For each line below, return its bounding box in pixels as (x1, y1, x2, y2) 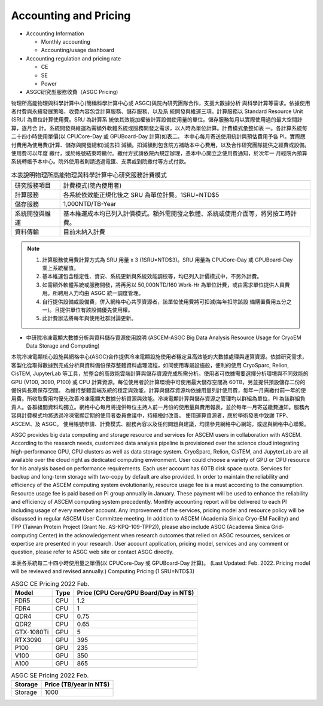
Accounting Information (26, 30, 84, 37)
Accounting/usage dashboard (41, 47, 115, 54)
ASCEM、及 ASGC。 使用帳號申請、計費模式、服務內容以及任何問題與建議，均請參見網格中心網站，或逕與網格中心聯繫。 (11, 420, 310, 427)
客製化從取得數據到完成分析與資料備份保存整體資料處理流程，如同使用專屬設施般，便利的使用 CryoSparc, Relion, (11, 361, 290, 369)
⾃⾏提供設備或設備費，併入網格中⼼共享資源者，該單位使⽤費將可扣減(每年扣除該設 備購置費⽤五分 (42, 298, 287, 305)
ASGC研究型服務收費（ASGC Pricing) (26, 89, 118, 96)
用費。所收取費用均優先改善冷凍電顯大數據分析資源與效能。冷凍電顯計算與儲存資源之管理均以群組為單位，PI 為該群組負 (11, 395, 306, 402)
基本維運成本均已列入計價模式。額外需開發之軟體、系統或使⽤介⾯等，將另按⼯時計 (63, 209, 297, 218)
